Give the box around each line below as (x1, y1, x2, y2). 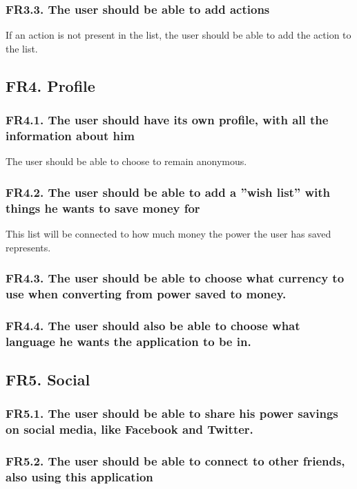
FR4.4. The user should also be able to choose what (6, 316, 300, 334)
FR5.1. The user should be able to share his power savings (6, 405, 338, 422)
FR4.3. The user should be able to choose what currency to (6, 269, 345, 287)
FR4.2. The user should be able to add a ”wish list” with (6, 183, 331, 200)
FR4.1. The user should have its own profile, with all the (6, 111, 329, 128)
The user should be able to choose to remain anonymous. (6, 154, 247, 169)
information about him (6, 127, 135, 144)
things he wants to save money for (6, 199, 200, 216)
